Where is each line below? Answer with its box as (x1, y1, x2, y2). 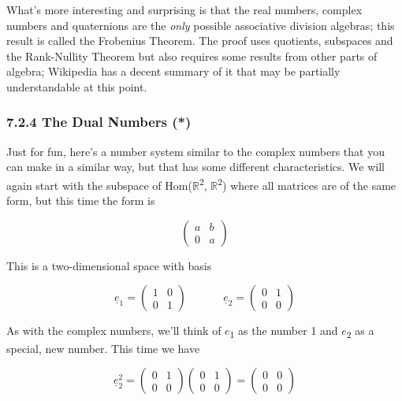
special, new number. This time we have (6, 340, 200, 356)
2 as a (346, 322, 374, 341)
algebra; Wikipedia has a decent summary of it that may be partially (6, 63, 341, 80)
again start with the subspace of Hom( (6, 176, 192, 193)
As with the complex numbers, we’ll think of (6, 322, 221, 339)
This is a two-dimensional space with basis (6, 257, 212, 273)
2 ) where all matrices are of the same (218, 174, 396, 193)
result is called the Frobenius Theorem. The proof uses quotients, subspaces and (6, 32, 393, 49)
